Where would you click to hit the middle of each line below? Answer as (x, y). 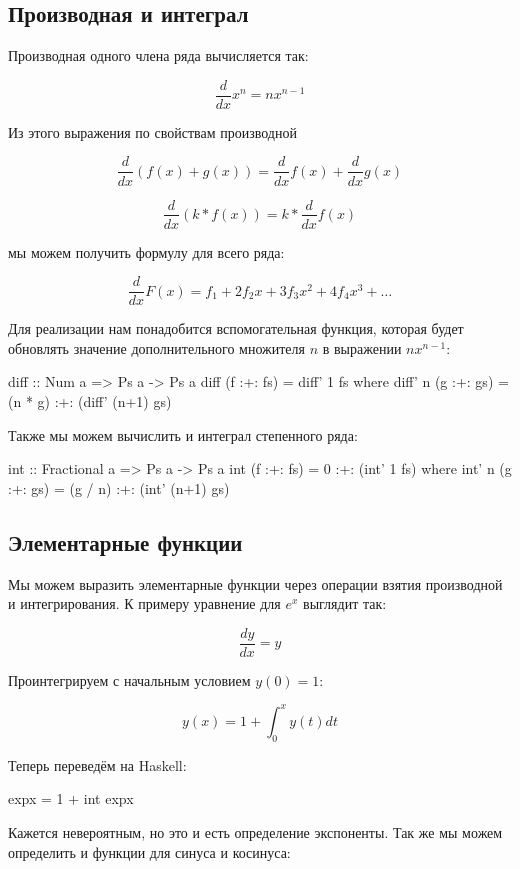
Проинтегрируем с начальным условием (129, 679)
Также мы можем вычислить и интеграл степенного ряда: (183, 434)
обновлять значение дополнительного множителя (157, 347)
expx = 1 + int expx (71, 798)
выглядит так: (345, 603)
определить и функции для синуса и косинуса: (149, 851)
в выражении (362, 347)
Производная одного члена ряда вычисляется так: (158, 55)
